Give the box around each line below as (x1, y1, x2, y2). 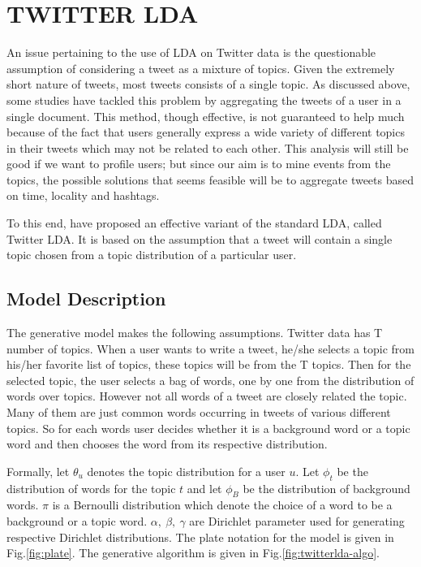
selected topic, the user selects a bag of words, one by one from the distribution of (6, 371, 415, 388)
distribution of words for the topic (6, 479, 176, 496)
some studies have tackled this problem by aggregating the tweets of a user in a (6, 91, 402, 108)
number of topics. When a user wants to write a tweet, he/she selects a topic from (6, 340, 415, 357)
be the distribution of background (243, 479, 410, 496)
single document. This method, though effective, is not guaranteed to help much (6, 107, 405, 124)
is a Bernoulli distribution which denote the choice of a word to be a (52, 496, 393, 513)
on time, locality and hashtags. (6, 187, 160, 204)
